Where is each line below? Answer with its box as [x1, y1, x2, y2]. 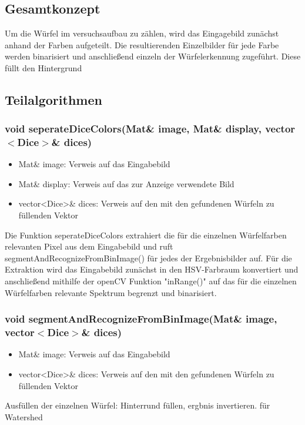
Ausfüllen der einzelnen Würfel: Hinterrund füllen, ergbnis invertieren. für [5, 399, 270, 411]
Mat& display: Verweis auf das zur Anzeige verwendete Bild [18, 177, 234, 190]
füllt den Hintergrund [5, 61, 82, 74]
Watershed [5, 410, 43, 423]
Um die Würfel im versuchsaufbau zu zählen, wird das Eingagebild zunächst [5, 27, 279, 39]
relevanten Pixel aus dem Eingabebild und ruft [5, 240, 173, 253]
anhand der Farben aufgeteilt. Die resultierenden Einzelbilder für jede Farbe [5, 38, 279, 51]
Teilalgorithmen [5, 90, 102, 108]
